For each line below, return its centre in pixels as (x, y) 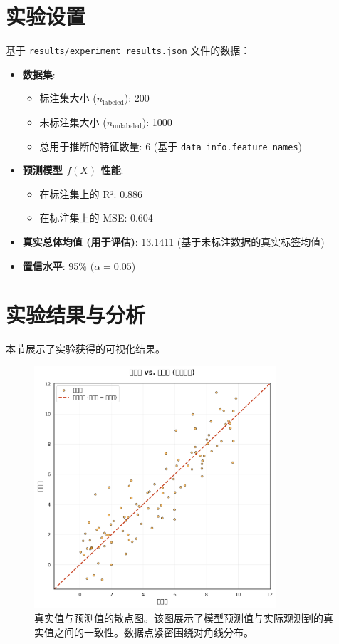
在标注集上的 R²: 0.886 (91, 193)
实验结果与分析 (76, 315)
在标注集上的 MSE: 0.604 (96, 218)
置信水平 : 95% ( (58, 265)
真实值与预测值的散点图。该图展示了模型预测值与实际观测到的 (179, 618)
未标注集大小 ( (73, 121)
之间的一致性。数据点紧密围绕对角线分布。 (153, 632)
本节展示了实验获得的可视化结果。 (85, 349)
